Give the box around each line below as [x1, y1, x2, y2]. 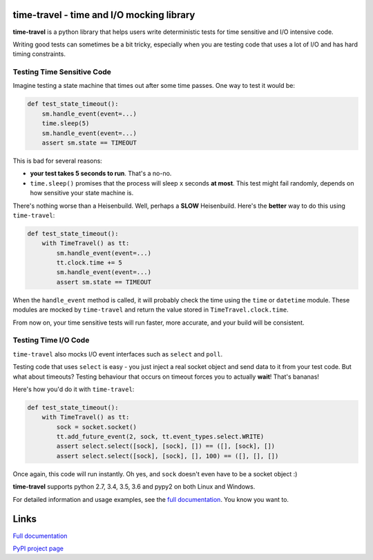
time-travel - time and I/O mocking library [12, 9, 195, 21]
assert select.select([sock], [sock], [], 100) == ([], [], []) [56, 452, 279, 460]
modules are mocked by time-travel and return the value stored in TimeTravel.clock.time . [12, 305, 289, 314]
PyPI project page [12, 544, 64, 552]
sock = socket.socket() [56, 423, 137, 431]
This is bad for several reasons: [12, 156, 103, 165]
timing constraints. [12, 50, 66, 58]
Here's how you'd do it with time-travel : [12, 385, 135, 393]
